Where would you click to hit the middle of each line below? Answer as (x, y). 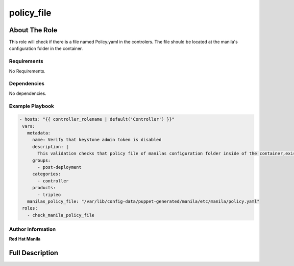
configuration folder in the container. (46, 48)
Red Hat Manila (25, 239)
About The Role (33, 30)
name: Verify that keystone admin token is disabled (97, 140)
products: (44, 188)
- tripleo (49, 195)
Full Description (34, 253)
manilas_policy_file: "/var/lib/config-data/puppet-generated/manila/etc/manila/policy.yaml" (143, 201)
